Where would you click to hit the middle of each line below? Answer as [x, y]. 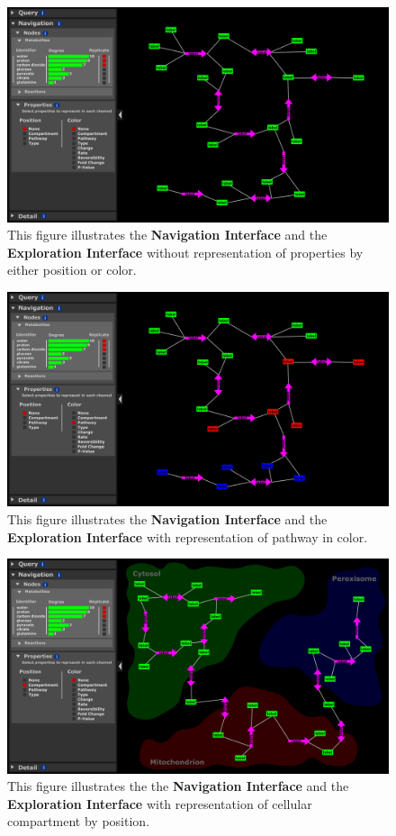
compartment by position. [79, 821]
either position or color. [72, 270]
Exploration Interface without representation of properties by [185, 252]
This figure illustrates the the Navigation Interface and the [178, 786]
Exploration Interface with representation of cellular [160, 803]
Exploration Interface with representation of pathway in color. [188, 536]
